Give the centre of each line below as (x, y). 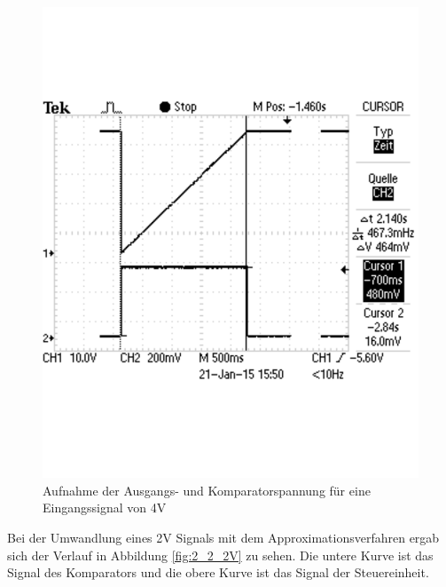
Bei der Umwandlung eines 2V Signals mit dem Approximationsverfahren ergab (223, 537)
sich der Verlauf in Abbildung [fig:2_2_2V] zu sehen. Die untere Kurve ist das (220, 555)
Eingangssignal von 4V (105, 508)
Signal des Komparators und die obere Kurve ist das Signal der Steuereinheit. (218, 572)
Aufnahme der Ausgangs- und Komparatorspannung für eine (207, 490)
